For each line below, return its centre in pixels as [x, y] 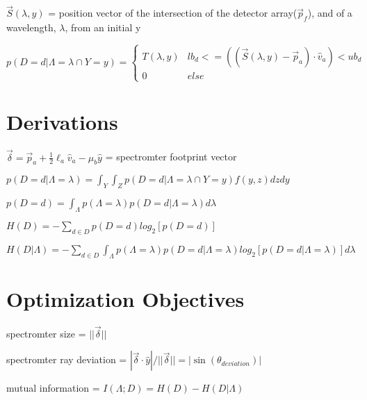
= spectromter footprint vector [171, 157]
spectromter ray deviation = [67, 359]
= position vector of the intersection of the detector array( [173, 13]
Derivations [62, 122]
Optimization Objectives [125, 298]
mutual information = [53, 388]
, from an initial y [103, 27]
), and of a [330, 13]
